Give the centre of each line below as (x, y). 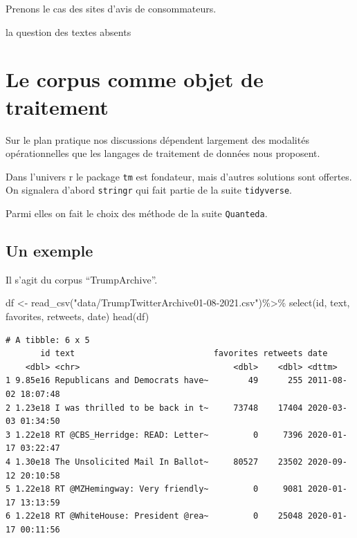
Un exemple (49, 251)
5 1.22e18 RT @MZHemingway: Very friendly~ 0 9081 (154, 489)
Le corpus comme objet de (135, 79)
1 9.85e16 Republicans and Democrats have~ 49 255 (154, 381)
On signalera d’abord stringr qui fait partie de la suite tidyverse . (149, 190)
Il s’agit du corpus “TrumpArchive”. (82, 279)
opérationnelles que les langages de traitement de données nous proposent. (163, 153)
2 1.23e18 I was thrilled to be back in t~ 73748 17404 (154, 408)
